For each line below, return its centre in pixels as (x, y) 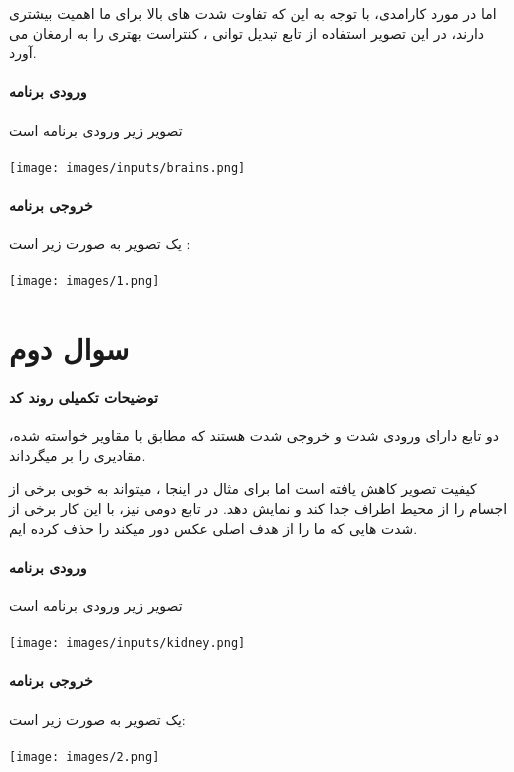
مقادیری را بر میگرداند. (77, 454)
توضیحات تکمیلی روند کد (83, 397)
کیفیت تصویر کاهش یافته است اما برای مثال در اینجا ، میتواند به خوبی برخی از (243, 488)
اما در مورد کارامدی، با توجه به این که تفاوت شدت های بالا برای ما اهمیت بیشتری (253, 13)
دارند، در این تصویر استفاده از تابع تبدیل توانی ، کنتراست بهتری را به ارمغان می (247, 32)
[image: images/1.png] (84, 281)
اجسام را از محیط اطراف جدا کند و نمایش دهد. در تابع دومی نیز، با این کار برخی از (258, 508)
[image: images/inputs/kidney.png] (127, 643)
